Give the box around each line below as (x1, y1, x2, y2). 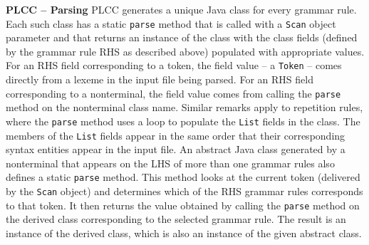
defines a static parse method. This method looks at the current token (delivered (6, 170, 360, 184)
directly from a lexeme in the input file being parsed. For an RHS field (6, 72, 313, 87)
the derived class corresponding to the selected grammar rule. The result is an (6, 212, 346, 226)
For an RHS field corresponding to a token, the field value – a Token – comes (6, 58, 342, 73)
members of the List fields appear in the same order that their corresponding (6, 127, 345, 142)
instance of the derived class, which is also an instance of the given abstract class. (6, 226, 362, 240)
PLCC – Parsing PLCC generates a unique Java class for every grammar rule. (6, 2, 357, 16)
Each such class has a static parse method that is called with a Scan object (6, 16, 336, 31)
